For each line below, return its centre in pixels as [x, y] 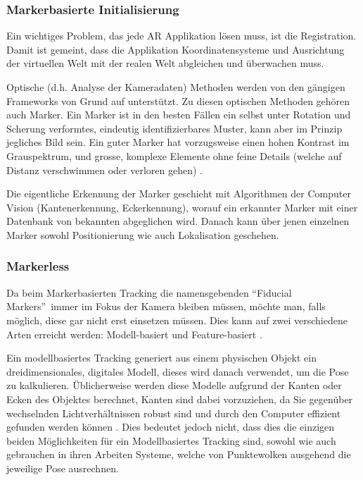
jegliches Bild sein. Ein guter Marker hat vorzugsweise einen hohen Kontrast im [178, 142]
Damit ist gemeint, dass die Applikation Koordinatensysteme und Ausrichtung [176, 49]
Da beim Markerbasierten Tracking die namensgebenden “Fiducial [149, 292]
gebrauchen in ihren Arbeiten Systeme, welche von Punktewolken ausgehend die [179, 454]
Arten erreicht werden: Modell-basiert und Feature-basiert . [134, 334]
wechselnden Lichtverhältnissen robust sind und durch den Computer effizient [174, 413]
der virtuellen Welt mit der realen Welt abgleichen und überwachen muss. [165, 63]
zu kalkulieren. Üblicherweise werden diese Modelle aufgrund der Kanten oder [174, 385]
